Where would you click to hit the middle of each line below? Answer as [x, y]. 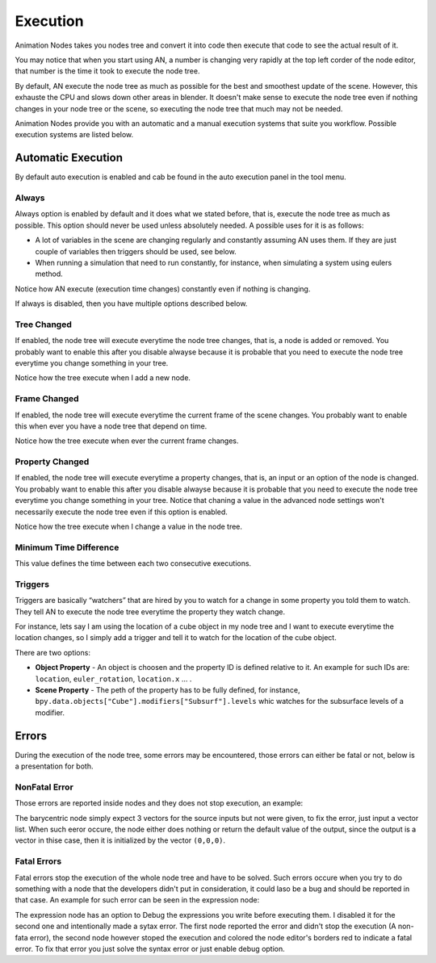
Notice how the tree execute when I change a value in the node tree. [128, 526]
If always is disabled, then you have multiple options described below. [131, 304]
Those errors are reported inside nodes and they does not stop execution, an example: [159, 803]
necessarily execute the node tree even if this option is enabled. [121, 512]
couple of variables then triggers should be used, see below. [136, 251]
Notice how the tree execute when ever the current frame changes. [127, 441]
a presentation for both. [54, 766]
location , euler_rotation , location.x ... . [113, 679]
